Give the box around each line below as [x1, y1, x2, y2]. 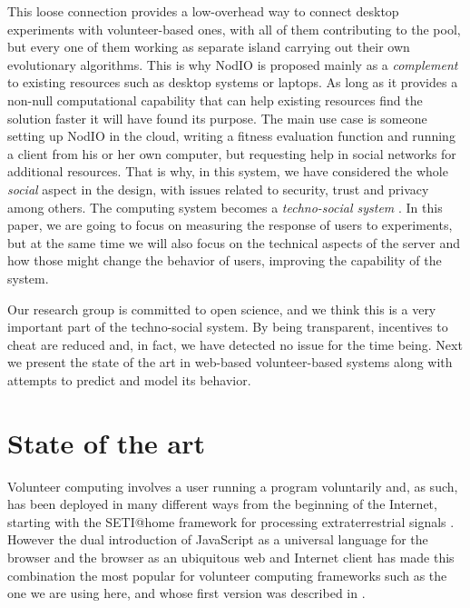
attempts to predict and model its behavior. [7, 370, 251, 389]
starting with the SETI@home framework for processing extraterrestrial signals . [7, 512, 455, 531]
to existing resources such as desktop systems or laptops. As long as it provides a [7, 73, 458, 92]
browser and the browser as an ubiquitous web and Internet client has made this [7, 547, 455, 566]
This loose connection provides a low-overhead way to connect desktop [7, 2, 399, 20]
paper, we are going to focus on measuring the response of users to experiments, [7, 215, 453, 234]
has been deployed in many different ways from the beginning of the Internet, [7, 494, 437, 513]
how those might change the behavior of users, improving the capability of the [7, 251, 442, 270]
